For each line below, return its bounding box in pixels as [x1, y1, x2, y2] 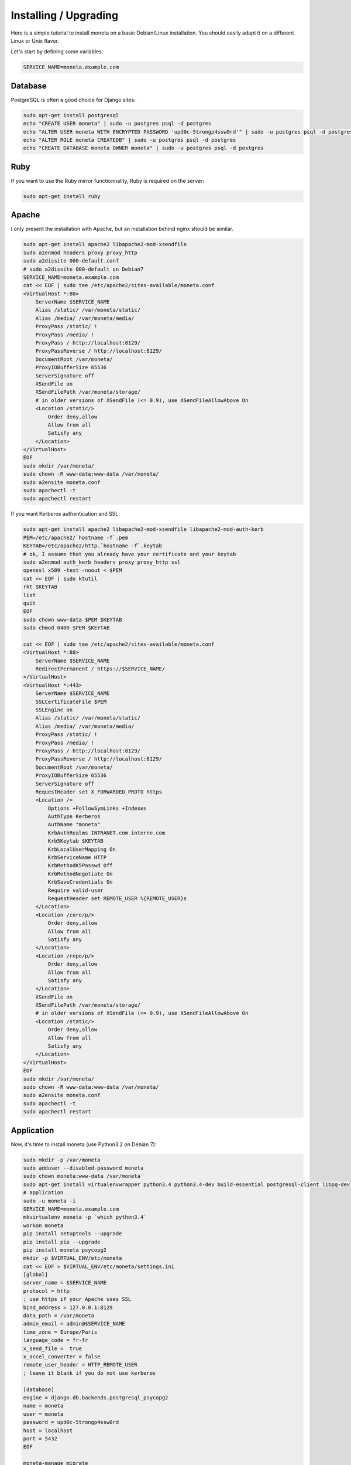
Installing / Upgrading [11, 9, 119, 22]
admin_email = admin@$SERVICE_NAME [23, 1320, 125, 1327]
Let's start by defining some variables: [11, 48, 104, 55]
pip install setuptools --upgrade [23, 1231, 122, 1237]
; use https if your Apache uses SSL [23, 1296, 132, 1303]
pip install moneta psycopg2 [23, 1246, 107, 1253]
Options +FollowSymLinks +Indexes [47, 805, 147, 812]
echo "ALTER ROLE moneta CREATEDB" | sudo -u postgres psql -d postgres [23, 137, 236, 143]
